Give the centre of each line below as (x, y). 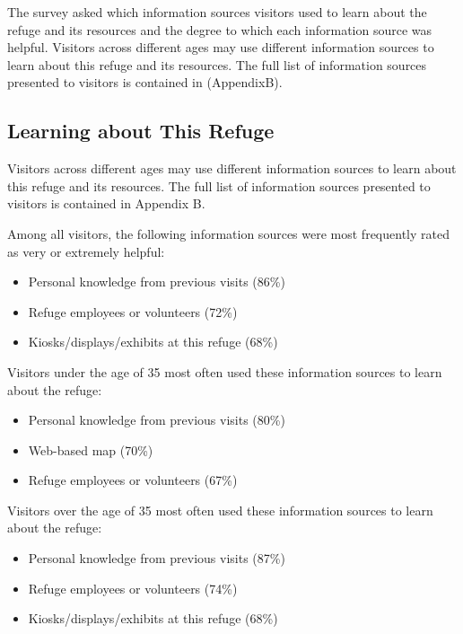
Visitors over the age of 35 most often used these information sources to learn (220, 510)
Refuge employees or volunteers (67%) (133, 480)
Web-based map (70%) (91, 449)
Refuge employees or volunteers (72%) (133, 311)
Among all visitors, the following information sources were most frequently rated (228, 233)
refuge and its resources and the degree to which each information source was (220, 29)
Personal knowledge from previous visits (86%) (157, 282)
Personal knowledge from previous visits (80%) (157, 420)
